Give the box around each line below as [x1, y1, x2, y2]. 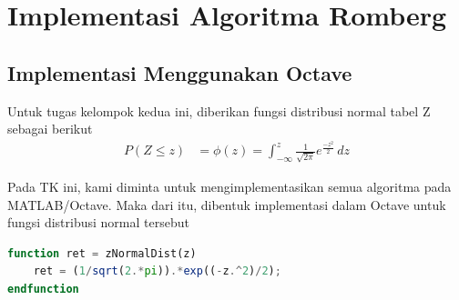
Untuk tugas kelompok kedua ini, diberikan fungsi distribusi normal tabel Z [7, 101, 431, 120]
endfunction [7, 282, 79, 295]
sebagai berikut [7, 119, 93, 138]
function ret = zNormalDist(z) [7, 246, 197, 260]
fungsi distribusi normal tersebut [7, 213, 189, 232]
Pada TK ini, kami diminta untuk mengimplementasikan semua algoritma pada [7, 176, 452, 195]
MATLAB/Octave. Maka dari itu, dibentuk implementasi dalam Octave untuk [7, 195, 446, 214]
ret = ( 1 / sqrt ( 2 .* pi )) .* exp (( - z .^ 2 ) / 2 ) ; [33, 265, 281, 278]
